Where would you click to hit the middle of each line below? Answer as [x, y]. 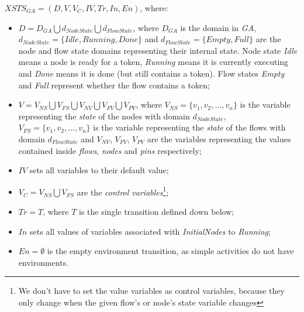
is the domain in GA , [218, 27]
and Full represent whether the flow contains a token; [114, 85]
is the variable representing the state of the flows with [189, 127]
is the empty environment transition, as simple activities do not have [170, 251]
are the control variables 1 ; [123, 191]
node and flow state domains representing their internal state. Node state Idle [158, 50]
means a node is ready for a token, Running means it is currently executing [153, 62]
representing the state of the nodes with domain [104, 116]
